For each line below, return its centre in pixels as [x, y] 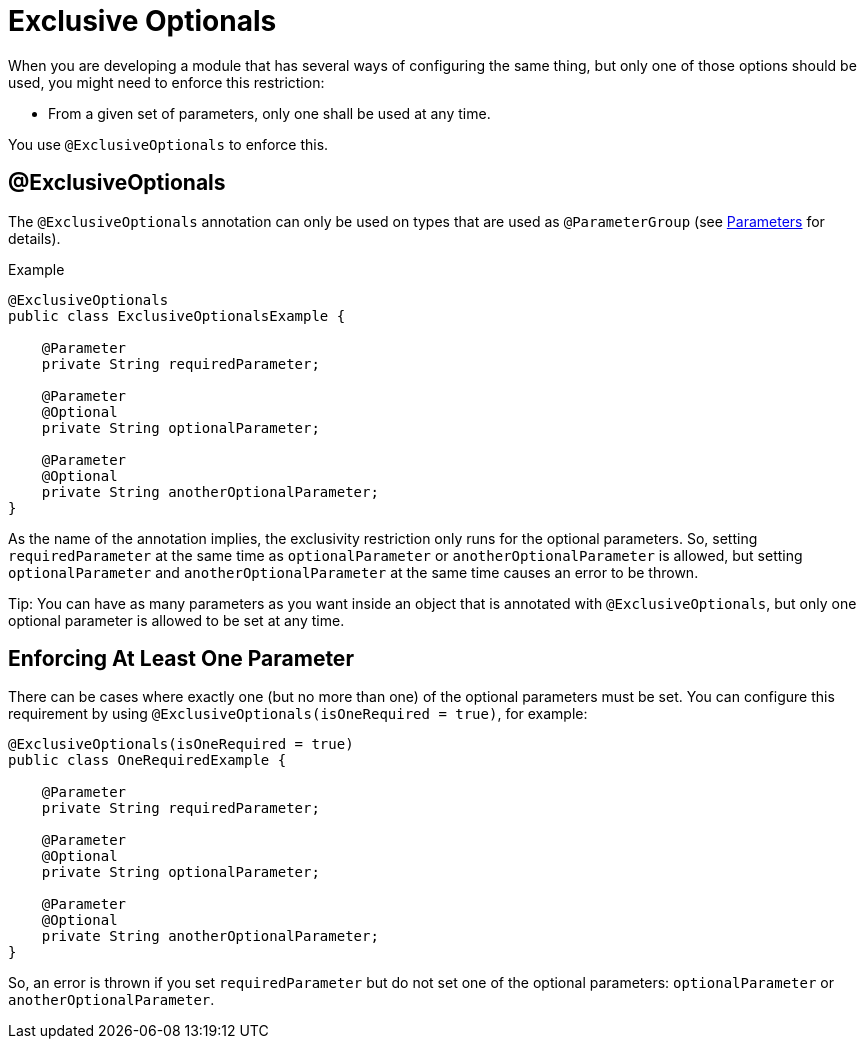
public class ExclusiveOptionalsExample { [177, 315]
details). [34, 238]
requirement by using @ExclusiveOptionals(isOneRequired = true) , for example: [298, 714]
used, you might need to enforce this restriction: [166, 82]
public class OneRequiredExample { [147, 760]
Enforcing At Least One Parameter [181, 659]
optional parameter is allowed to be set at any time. [176, 620]
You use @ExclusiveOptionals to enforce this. [168, 144]
